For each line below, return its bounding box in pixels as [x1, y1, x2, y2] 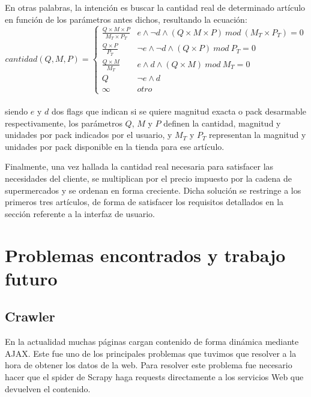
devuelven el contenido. [5, 382, 91, 395]
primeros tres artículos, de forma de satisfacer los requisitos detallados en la [5, 196, 284, 208]
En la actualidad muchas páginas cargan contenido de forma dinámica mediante [5, 335, 299, 348]
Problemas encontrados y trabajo [5, 242, 286, 267]
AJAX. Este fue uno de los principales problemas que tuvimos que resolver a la [5, 347, 297, 359]
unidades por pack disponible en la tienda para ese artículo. [5, 140, 225, 152]
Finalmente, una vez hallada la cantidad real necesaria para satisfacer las [5, 160, 274, 173]
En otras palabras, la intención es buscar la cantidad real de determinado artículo [5, 1, 306, 13]
